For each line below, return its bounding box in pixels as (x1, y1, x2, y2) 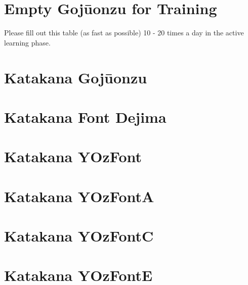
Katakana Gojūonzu (4, 67, 147, 87)
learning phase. (4, 37, 51, 47)
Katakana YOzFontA (4, 185, 154, 206)
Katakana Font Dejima (4, 106, 167, 127)
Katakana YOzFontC (4, 225, 154, 246)
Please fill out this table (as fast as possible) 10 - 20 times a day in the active (4, 27, 244, 38)
